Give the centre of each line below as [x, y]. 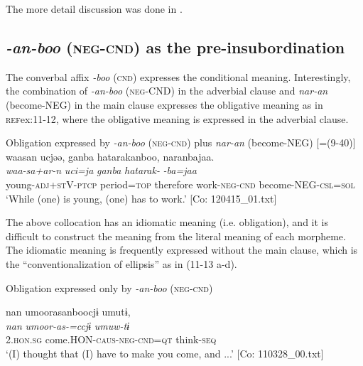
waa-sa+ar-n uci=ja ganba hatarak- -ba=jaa [101, 170]
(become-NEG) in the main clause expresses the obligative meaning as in [164, 104]
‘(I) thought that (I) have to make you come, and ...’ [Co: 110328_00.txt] [165, 353]
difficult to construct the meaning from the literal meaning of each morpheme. [176, 236]
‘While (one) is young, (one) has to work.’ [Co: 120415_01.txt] [141, 198]
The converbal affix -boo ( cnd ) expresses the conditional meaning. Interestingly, [178, 76]
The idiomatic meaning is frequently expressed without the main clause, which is [182, 250]
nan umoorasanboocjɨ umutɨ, [68, 312]
